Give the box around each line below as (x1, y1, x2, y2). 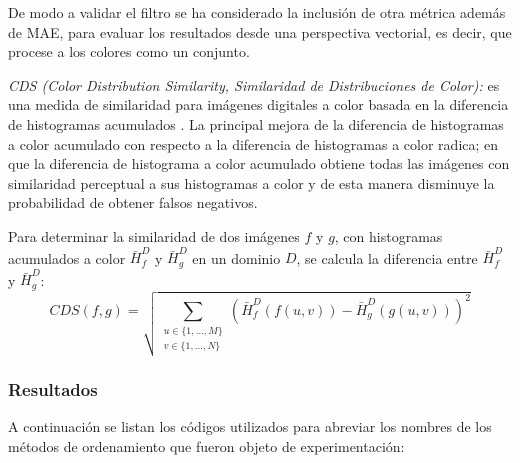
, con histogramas (334, 225, 443, 246)
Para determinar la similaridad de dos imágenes (8, 225, 300, 246)
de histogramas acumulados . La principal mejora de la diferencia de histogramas (8, 113, 504, 134)
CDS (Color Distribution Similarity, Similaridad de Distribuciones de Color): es (8, 74, 500, 95)
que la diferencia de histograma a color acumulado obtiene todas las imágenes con (8, 153, 510, 174)
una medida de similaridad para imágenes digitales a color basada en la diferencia (8, 94, 509, 115)
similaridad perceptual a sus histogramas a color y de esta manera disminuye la (8, 172, 495, 193)
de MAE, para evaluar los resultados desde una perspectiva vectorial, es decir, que (8, 21, 512, 42)
